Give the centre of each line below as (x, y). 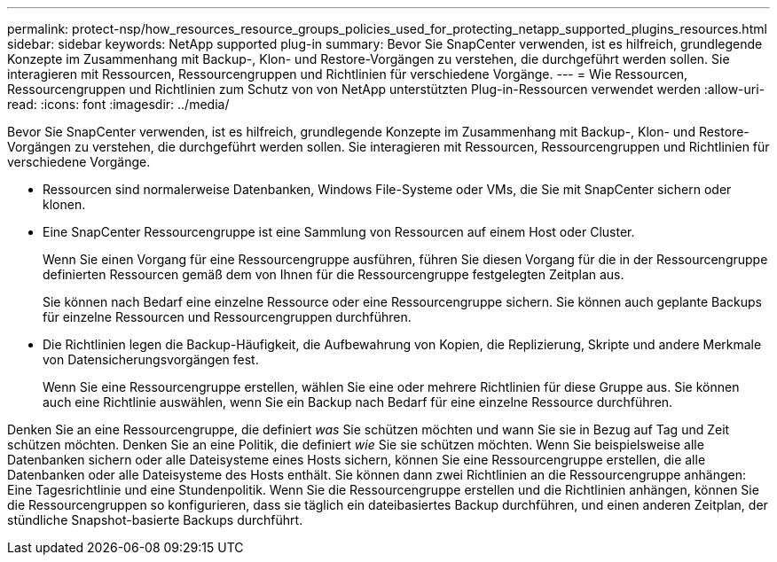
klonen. (64, 204)
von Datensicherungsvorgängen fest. (151, 359)
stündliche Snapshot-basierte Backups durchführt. (155, 520)
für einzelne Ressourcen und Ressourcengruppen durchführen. (227, 317)
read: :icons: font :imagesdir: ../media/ (118, 104)
